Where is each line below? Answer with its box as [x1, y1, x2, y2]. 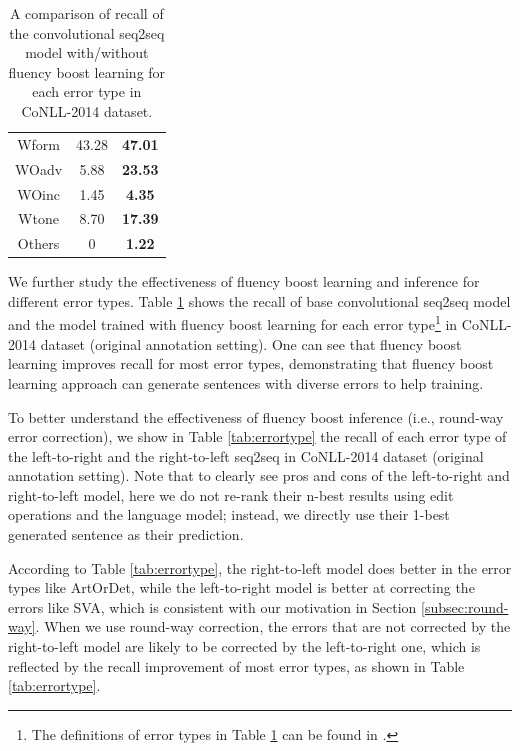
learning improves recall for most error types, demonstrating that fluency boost [8, 353, 494, 374]
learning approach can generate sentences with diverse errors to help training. [8, 372, 484, 393]
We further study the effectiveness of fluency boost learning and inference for [8, 271, 480, 292]
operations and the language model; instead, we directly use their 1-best [8, 504, 450, 525]
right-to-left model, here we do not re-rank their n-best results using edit [8, 484, 454, 505]
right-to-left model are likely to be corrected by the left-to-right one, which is [8, 636, 481, 657]
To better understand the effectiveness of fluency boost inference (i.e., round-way [8, 406, 504, 427]
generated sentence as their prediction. [8, 524, 244, 545]
